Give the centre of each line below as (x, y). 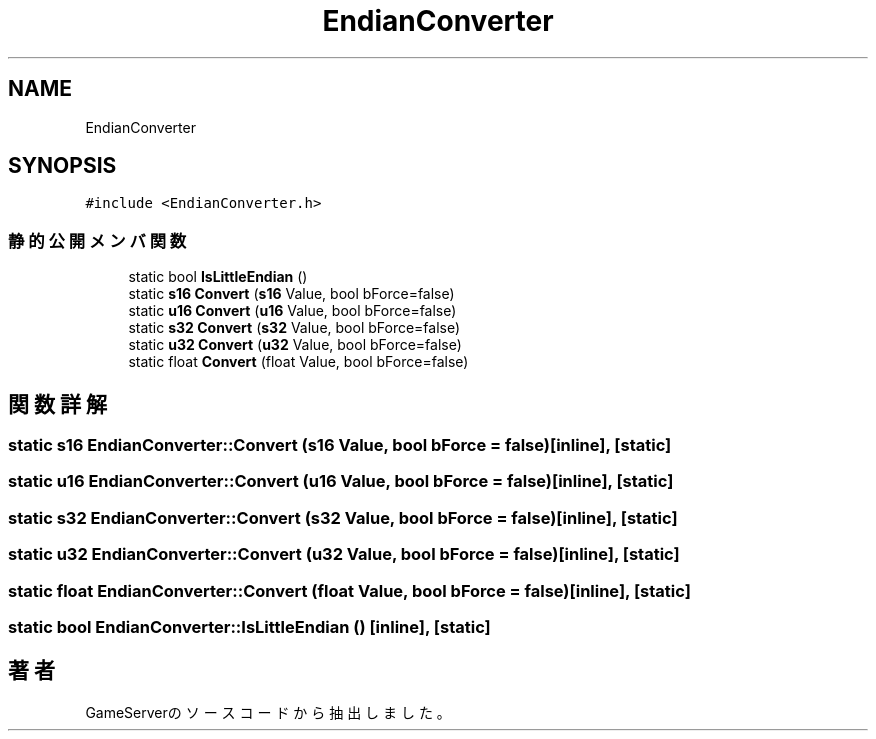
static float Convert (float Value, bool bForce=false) (298, 362)
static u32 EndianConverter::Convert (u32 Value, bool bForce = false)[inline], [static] (344, 554)
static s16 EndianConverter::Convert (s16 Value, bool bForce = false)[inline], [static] (340, 445)
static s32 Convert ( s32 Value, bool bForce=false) (294, 328)
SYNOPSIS (62, 166)
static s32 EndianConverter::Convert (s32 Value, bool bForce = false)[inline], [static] (343, 517)
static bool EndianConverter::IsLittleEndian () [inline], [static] (249, 626)
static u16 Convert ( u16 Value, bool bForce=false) (292, 311)
